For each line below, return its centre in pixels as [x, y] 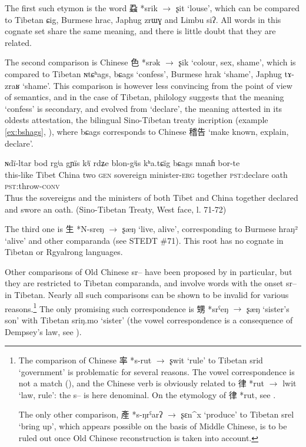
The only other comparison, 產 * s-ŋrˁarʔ [91, 414]
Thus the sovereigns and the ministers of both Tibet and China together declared [152, 197]
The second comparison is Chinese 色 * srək [83, 62]
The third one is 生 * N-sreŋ [54, 229]
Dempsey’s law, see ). [43, 331]
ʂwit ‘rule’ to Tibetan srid [216, 360]
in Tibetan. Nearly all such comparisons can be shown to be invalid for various [147, 295]
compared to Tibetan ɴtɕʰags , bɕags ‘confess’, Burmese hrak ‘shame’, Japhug [143, 73]
